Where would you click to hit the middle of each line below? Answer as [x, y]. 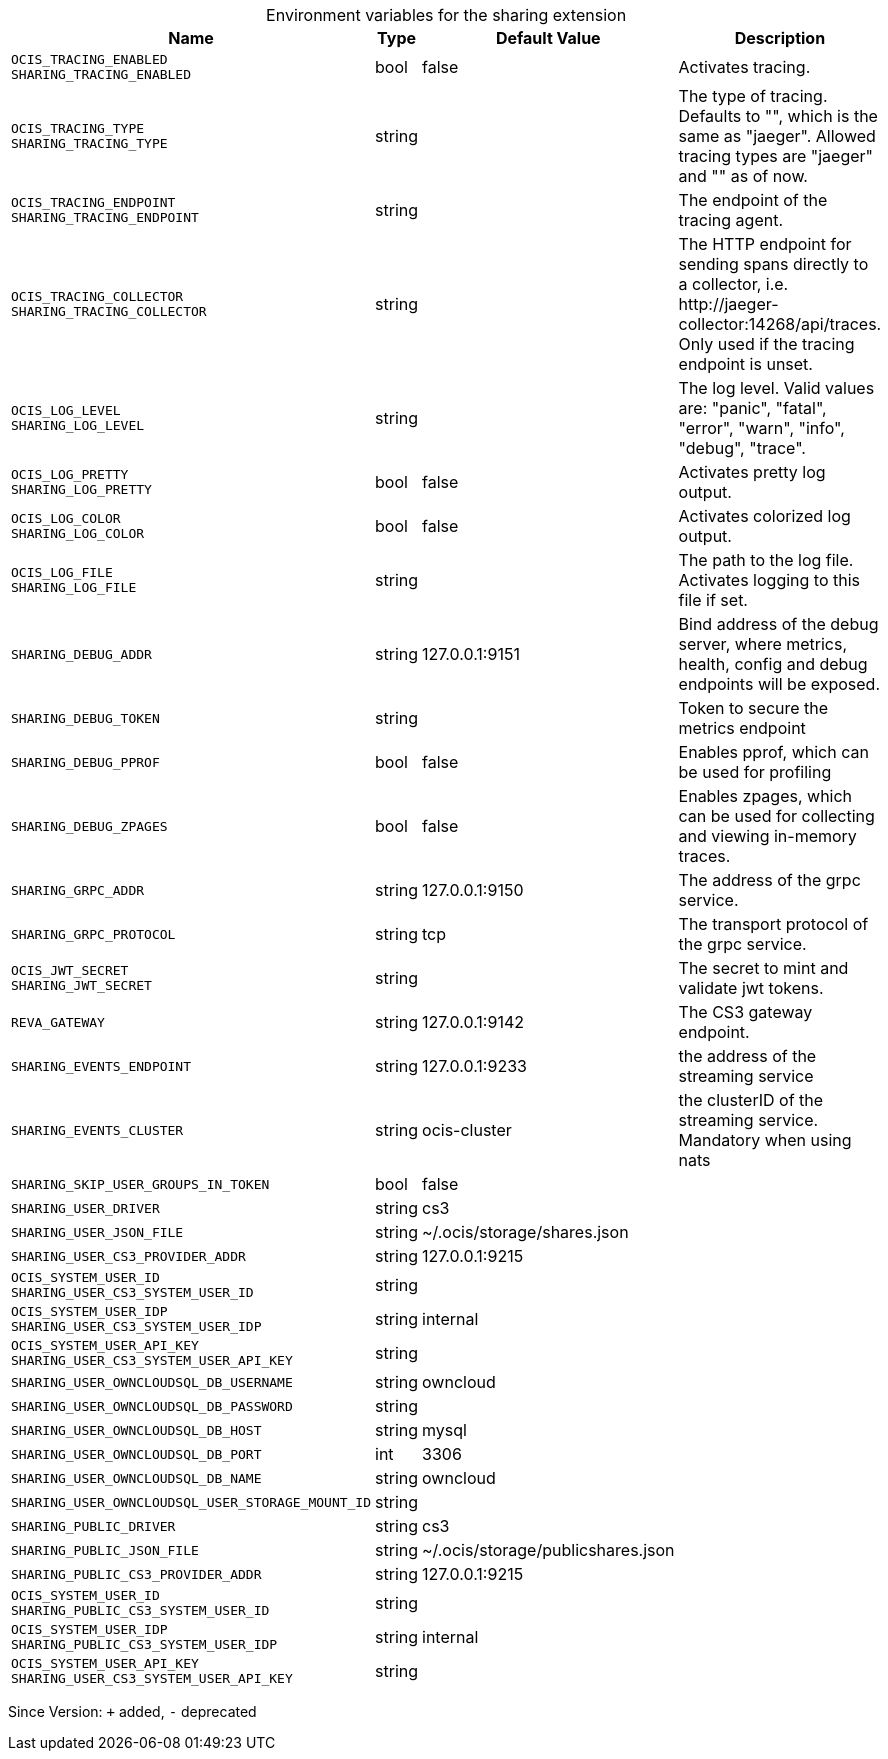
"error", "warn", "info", [761, 428]
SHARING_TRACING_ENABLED [101, 74]
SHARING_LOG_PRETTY [81, 489]
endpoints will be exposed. [779, 684]
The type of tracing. [753, 96]
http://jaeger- [728, 304]
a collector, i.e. [733, 284]
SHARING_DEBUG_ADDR [81, 654]
